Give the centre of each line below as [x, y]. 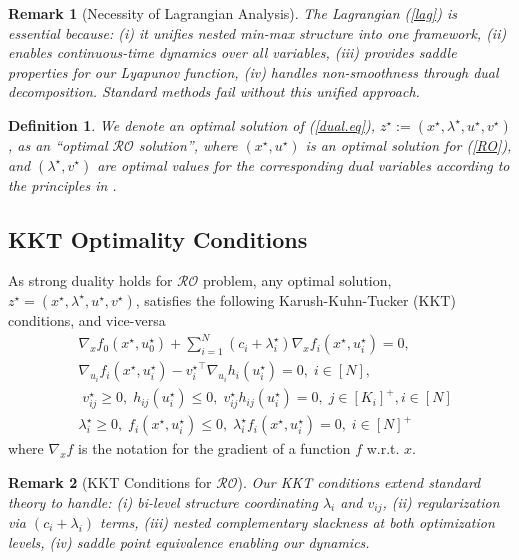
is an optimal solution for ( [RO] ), [408, 144]
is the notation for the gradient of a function [214, 448]
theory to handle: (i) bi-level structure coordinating [163, 501]
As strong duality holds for [90, 280]
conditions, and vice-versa [87, 319]
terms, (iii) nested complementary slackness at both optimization [297, 521]
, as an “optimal [58, 144]
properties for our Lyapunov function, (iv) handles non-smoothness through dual [253, 71]
